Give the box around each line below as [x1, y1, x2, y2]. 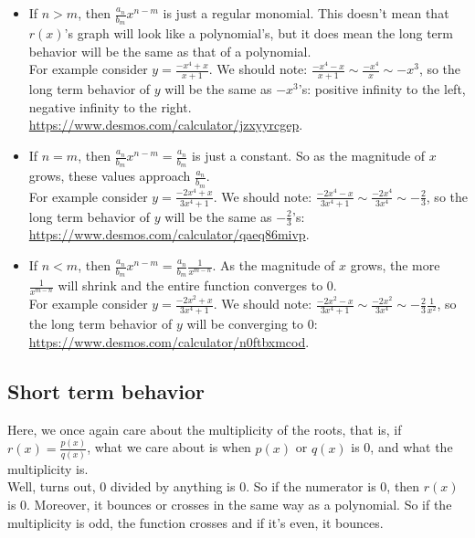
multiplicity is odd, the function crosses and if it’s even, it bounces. [7, 512, 384, 532]
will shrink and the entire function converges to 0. [58, 276, 337, 295]
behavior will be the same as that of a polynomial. [28, 41, 311, 60]
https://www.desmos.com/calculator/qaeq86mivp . [28, 225, 310, 244]
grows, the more [350, 256, 440, 275]
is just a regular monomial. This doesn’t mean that [163, 4, 449, 22]
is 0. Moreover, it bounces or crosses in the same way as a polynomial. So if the [7, 495, 452, 514]
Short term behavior [7, 376, 205, 405]
